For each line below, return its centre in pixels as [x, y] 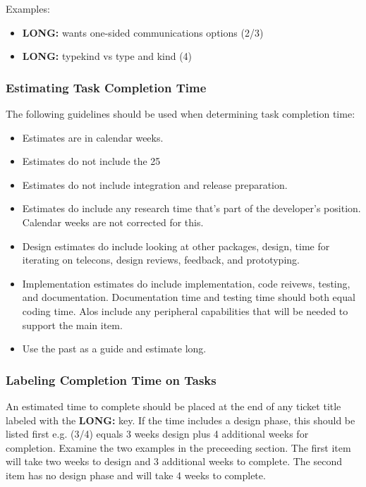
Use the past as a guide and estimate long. [114, 349]
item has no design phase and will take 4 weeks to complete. [136, 475]
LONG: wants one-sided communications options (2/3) [143, 32]
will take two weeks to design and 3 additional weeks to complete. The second [174, 461]
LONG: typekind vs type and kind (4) [107, 56]
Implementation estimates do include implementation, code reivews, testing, [186, 283]
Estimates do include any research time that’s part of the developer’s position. [191, 208]
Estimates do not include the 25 [91, 161]
